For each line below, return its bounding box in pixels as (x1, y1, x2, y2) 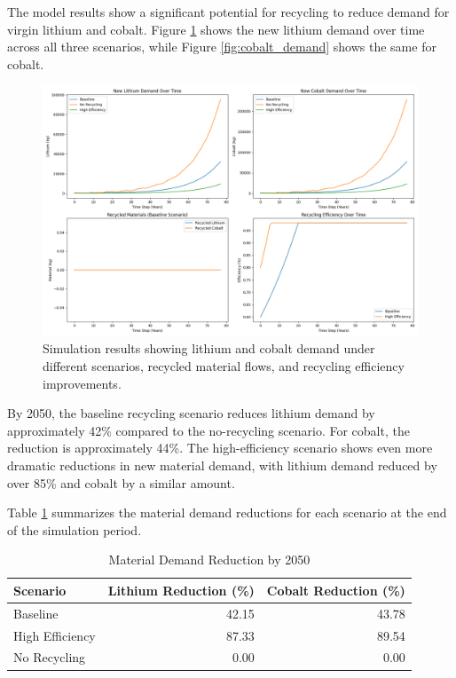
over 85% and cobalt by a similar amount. (7, 473, 235, 492)
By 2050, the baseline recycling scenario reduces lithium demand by (7, 404, 375, 422)
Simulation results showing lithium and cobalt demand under (43, 339, 375, 358)
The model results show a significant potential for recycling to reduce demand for (7, 3, 450, 20)
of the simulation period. (7, 520, 142, 539)
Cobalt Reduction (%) (266, 580, 405, 599)
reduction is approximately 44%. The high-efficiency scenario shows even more (7, 438, 433, 457)
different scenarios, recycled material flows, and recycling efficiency (43, 356, 405, 374)
